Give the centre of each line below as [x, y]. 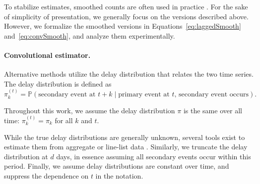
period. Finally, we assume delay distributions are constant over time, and [117, 166]
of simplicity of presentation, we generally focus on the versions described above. [126, 16]
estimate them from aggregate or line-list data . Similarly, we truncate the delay [126, 147]
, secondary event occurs [212, 95]
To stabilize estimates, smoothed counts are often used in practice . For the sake [126, 6]
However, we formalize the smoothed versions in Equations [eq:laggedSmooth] [123, 26]
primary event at [144, 95]
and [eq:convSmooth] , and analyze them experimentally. [90, 35]
